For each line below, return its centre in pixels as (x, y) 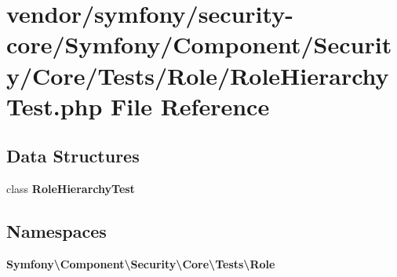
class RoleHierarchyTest (71, 189)
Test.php (55, 106)
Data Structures (73, 156)
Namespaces (56, 231)
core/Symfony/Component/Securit (199, 44)
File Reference (190, 106)
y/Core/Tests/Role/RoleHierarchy (198, 75)
